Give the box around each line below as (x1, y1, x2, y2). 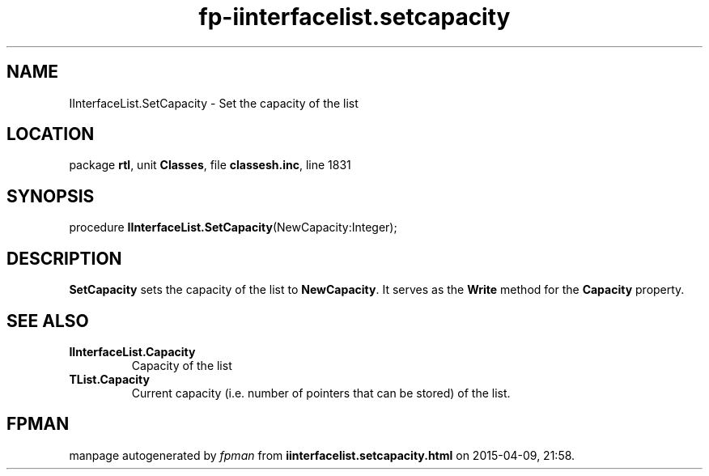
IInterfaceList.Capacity (69, 344, 196, 359)
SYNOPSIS (6, 185, 95, 206)
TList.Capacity (69, 372, 150, 386)
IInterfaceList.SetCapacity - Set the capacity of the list (69, 96, 359, 110)
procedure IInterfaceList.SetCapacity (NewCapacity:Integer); (69, 220, 397, 235)
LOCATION (6, 124, 95, 145)
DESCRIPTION (6, 248, 122, 269)
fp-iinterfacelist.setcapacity (198, 3, 511, 31)
